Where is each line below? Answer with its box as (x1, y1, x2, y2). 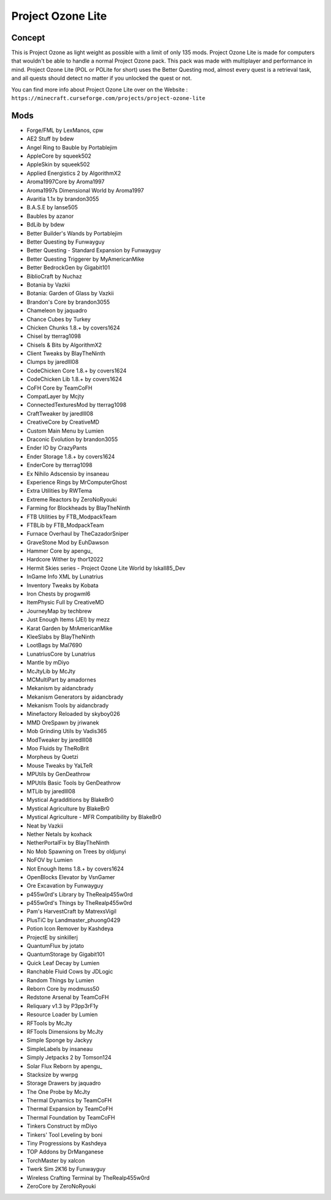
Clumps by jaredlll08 (26, 358, 79, 366)
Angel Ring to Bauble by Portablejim (26, 144, 118, 151)
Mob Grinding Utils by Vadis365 (26, 728, 107, 735)
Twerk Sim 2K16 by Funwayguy (26, 1166, 106, 1173)
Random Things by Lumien (26, 976, 94, 984)
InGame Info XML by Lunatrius (26, 573, 104, 580)
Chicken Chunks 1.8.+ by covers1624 (26, 324, 121, 331)
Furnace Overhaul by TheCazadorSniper (26, 530, 129, 537)
